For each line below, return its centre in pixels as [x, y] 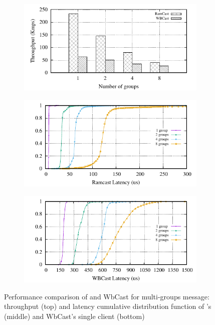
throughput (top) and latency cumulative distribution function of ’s [108, 306]
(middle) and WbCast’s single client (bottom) [74, 316]
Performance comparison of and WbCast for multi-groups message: [107, 296]
